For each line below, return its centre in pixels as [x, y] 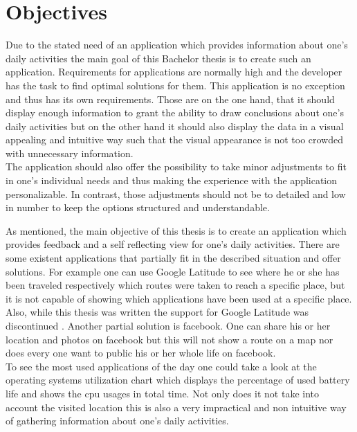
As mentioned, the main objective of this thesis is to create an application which [176, 230]
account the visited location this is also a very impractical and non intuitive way [176, 407]
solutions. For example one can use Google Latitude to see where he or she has [173, 271]
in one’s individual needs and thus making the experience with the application [172, 180]
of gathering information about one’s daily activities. [117, 421]
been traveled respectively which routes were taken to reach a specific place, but [175, 285]
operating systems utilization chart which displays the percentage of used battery [178, 380]
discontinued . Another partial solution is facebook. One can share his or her [168, 325]
